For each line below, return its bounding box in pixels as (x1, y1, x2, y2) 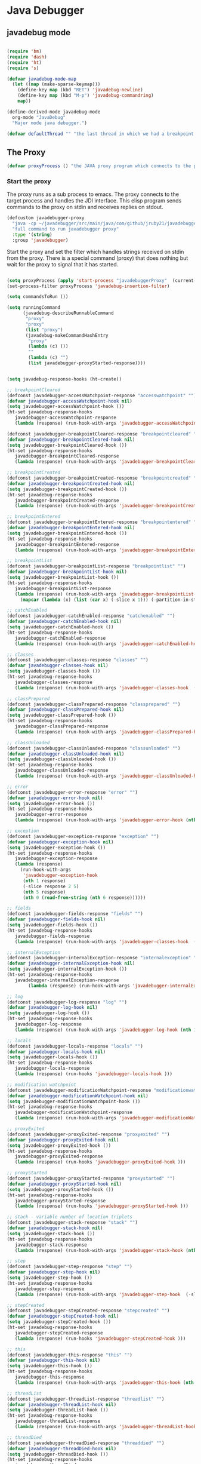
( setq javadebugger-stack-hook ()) (7, 1230, 95, 1236)
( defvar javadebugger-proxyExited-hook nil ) (7, 1137, 119, 1143)
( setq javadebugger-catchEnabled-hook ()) (7, 624, 114, 630)
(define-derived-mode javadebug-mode (7, 109, 101, 115)
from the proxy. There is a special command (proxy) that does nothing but (7, 254, 188, 262)
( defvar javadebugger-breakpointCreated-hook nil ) (7, 480, 135, 487)
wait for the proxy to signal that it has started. (7, 260, 119, 268)
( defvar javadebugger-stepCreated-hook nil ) (7, 1313, 119, 1319)
